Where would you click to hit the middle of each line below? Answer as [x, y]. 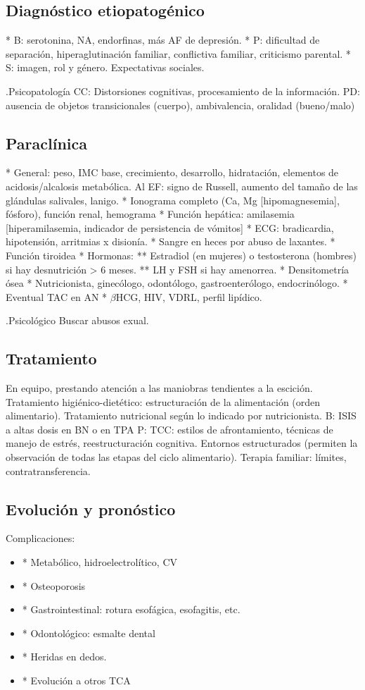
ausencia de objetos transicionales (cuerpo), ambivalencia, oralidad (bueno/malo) [180, 105]
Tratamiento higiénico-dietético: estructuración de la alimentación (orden [163, 401]
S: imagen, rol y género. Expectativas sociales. [105, 67]
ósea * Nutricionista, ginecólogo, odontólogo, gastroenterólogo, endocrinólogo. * [177, 283]
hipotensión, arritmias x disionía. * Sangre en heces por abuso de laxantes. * [171, 241]
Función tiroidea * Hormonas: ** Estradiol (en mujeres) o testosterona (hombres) [181, 255]
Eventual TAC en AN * [57, 296]
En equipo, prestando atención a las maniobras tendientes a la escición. [159, 388]
